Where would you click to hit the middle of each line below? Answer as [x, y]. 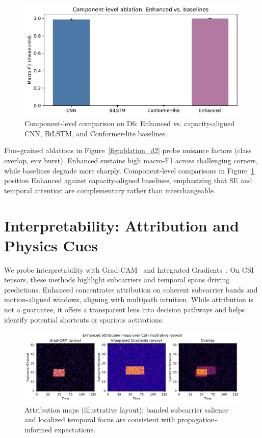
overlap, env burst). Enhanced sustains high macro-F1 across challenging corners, [131, 160]
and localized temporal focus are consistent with [100, 419]
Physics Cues [51, 245]
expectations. [75, 429]
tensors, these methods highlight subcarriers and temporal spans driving [117, 280]
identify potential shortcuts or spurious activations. [84, 319]
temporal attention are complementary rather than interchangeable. [110, 190]
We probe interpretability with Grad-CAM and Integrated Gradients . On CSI [129, 269]
